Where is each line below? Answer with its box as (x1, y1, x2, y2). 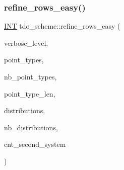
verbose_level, (4, 37, 48, 48)
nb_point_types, (4, 71, 57, 81)
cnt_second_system (4, 139, 66, 149)
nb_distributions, (4, 122, 58, 132)
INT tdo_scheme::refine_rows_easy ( (4, 21, 120, 31)
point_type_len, (4, 88, 55, 99)
